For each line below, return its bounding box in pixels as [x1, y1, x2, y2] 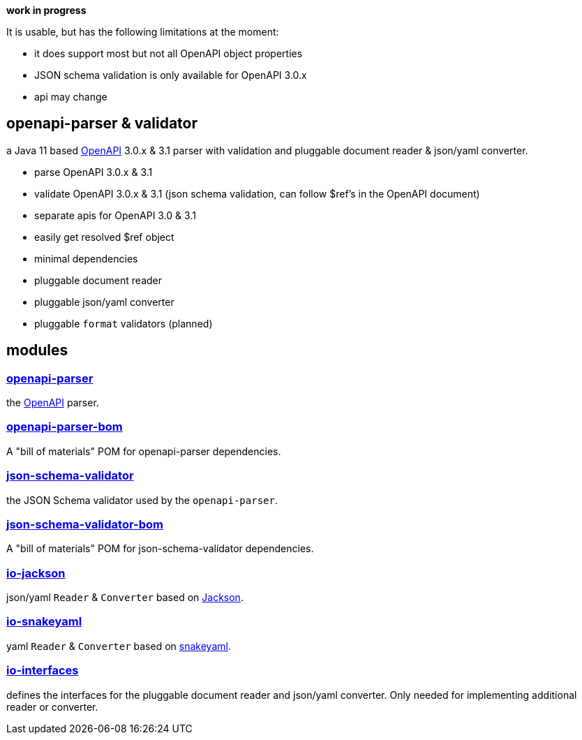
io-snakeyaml [6, 614, 82, 629]
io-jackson [6, 565, 66, 580]
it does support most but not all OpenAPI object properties [34, 47, 303, 59]
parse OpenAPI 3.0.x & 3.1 [34, 165, 153, 178]
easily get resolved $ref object [34, 230, 174, 243]
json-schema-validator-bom [6, 517, 163, 531]
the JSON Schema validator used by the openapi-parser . [6, 494, 278, 506]
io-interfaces [6, 663, 79, 678]
